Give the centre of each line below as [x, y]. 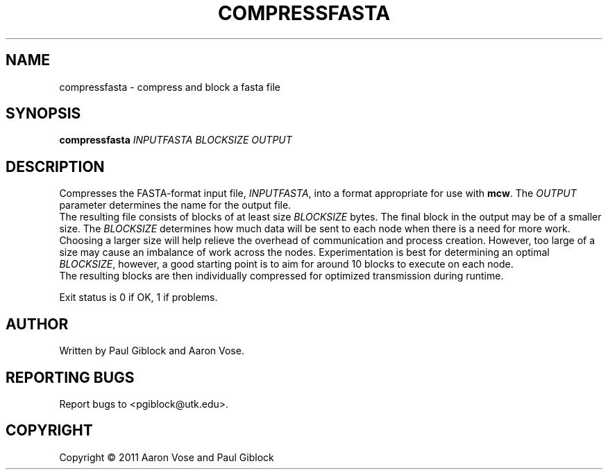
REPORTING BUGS [70, 377]
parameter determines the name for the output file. [175, 205]
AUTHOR [37, 324]
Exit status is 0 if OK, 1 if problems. [138, 297]
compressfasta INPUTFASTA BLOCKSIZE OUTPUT [176, 140]
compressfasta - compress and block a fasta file [170, 87]
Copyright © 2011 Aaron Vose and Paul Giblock [167, 457]
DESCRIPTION [55, 166]
